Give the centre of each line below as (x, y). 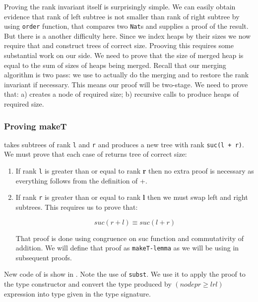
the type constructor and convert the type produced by (88, 284)
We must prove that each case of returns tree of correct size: (96, 154)
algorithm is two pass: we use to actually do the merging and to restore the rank (127, 75)
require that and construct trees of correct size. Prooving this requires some (119, 45)
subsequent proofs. (44, 257)
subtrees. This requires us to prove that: (77, 207)
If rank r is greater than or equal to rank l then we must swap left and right (132, 197)
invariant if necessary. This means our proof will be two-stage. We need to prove (126, 84)
